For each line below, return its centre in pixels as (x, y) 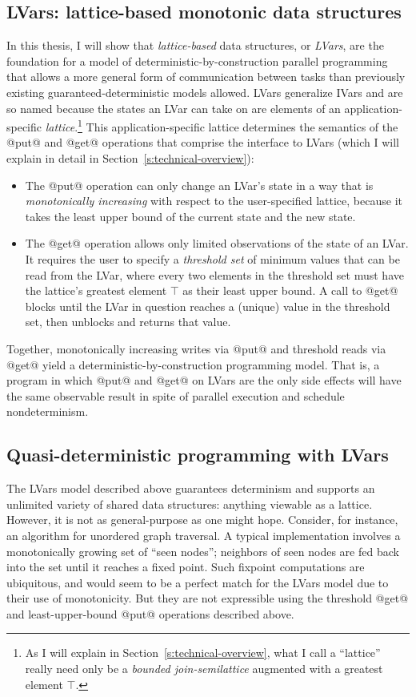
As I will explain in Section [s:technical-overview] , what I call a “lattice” (203, 653)
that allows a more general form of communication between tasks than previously (206, 77)
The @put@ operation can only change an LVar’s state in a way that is (199, 185)
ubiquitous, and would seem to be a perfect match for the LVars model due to (198, 582)
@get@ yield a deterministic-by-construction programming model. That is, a (193, 364)
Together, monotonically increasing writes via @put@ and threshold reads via (196, 348)
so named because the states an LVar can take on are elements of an (174, 108)
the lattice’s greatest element (96, 290)
